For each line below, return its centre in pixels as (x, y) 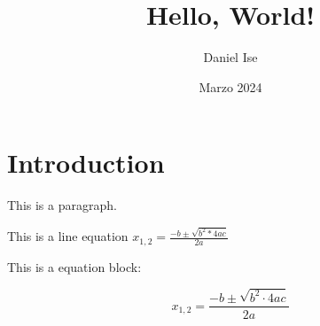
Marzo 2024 (230, 86)
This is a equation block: (74, 266)
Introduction (86, 163)
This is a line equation (68, 236)
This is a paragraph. (62, 205)
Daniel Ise (230, 57)
